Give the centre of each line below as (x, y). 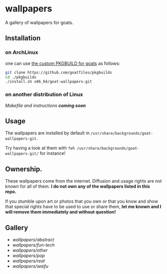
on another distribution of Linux (44, 94)
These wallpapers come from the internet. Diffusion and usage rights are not (83, 181)
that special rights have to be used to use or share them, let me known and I (83, 207)
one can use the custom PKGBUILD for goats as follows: (63, 63)
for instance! (52, 153)
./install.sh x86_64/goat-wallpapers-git (49, 82)
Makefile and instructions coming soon (45, 105)
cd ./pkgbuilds (21, 77)
